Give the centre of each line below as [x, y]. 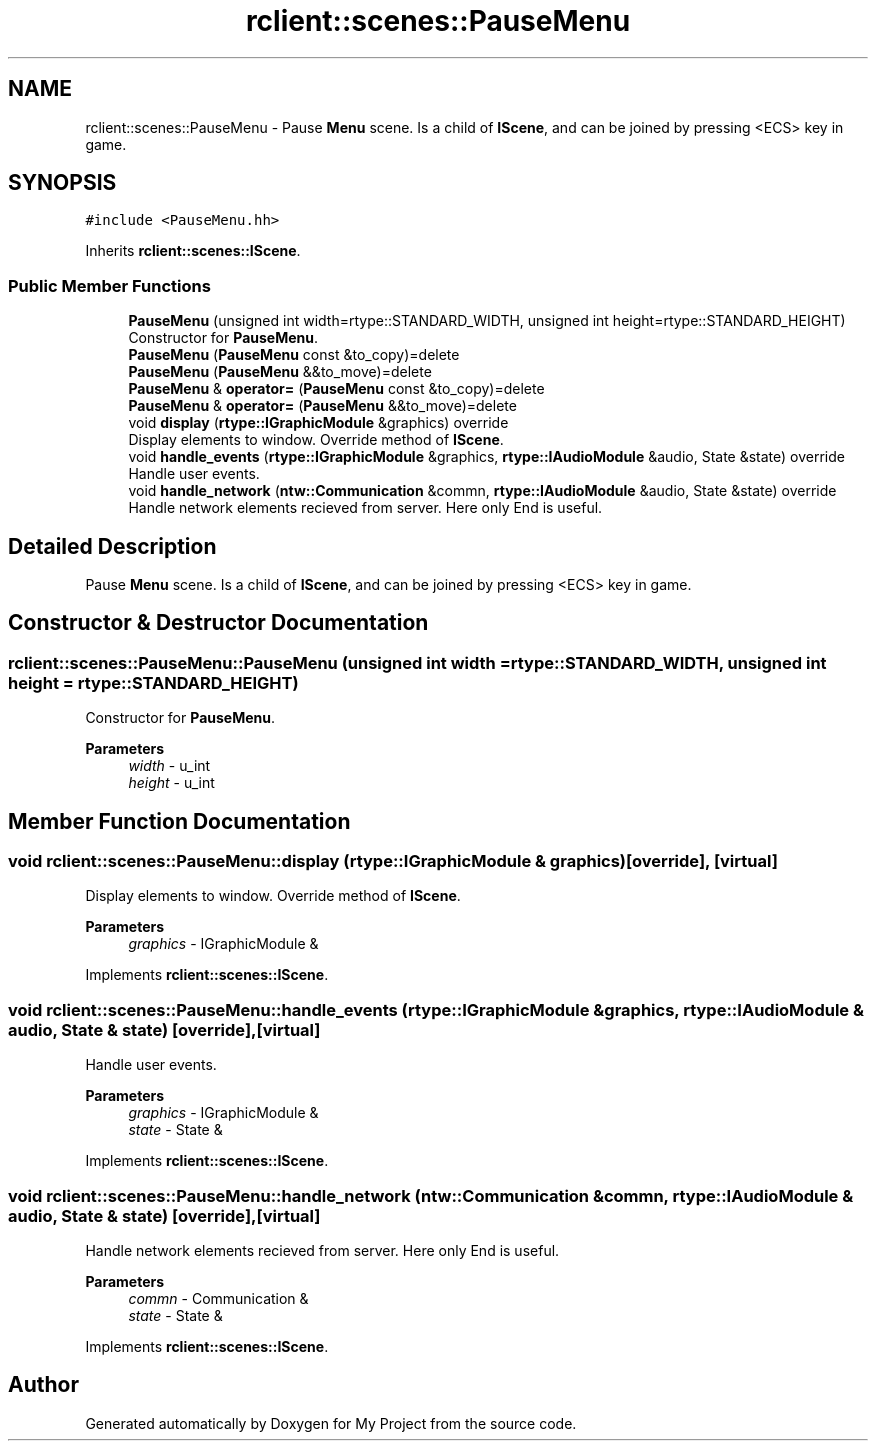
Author [43, 1385]
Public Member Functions [109, 285]
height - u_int [171, 783]
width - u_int [169, 766]
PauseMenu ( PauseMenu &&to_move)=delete [280, 372]
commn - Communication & [218, 1298]
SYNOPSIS [62, 183]
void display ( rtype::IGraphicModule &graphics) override [318, 423]
